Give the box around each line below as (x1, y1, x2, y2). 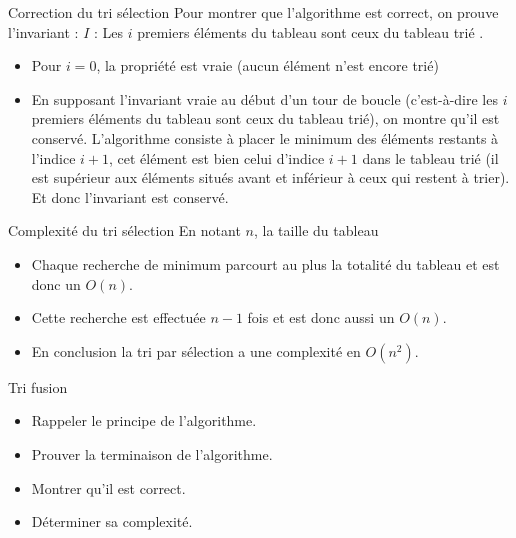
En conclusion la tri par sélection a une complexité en (31, 340, 361, 361)
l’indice (31, 147, 76, 168)
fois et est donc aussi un (247, 307, 395, 328)
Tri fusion (8, 376, 68, 397)
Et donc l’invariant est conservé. (31, 186, 229, 207)
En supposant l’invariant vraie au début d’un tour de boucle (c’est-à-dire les (31, 88, 498, 109)
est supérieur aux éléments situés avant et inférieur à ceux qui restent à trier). (31, 167, 510, 188)
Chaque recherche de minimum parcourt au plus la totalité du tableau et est (31, 253, 500, 274)
